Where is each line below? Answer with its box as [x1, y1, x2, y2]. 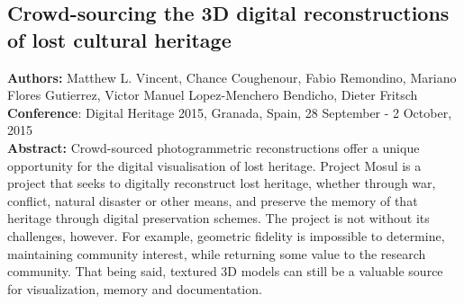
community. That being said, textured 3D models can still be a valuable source [7, 262, 443, 281]
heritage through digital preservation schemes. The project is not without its [7, 209, 430, 228]
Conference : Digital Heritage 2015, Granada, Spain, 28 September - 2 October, [7, 103, 452, 121]
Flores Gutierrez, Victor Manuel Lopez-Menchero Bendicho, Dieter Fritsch [7, 85, 418, 104]
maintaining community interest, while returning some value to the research [7, 244, 426, 263]
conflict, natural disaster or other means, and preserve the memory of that [7, 191, 418, 210]
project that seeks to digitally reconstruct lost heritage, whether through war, [7, 174, 436, 192]
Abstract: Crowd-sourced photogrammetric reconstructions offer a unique [7, 138, 420, 156]
